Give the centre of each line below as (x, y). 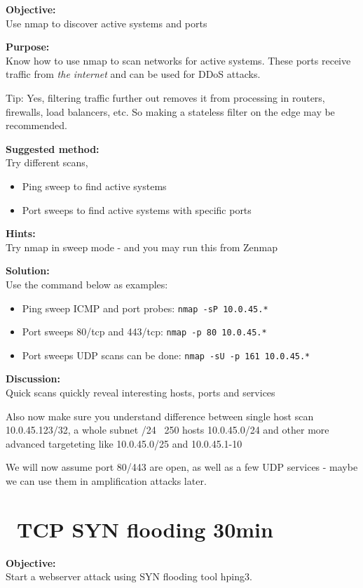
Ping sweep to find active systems (94, 186)
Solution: (28, 270)
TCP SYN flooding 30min (145, 529)
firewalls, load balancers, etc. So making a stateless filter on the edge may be (170, 111)
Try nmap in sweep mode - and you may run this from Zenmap (142, 247)
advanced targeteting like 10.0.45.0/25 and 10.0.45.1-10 (124, 443)
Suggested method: (53, 148)
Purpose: (28, 47)
